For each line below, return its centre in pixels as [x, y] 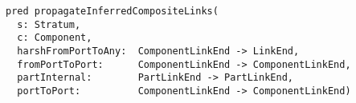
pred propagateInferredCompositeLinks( [112, 11]
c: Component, [55, 38]
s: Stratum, [49, 24]
